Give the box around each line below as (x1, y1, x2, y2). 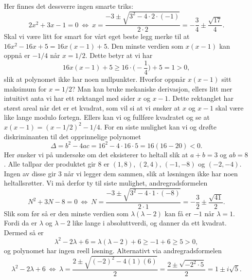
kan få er (164, 208, 192, 218)
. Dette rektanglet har (168, 93, 234, 103)
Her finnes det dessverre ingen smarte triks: (4, 1, 133, 11)
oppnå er (4, 50, 30, 60)
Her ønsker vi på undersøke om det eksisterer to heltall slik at (4, 149, 188, 159)
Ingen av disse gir (4, 168, 56, 178)
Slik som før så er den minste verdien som (4, 208, 129, 218)
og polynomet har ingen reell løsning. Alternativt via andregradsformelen (4, 245, 222, 255)
